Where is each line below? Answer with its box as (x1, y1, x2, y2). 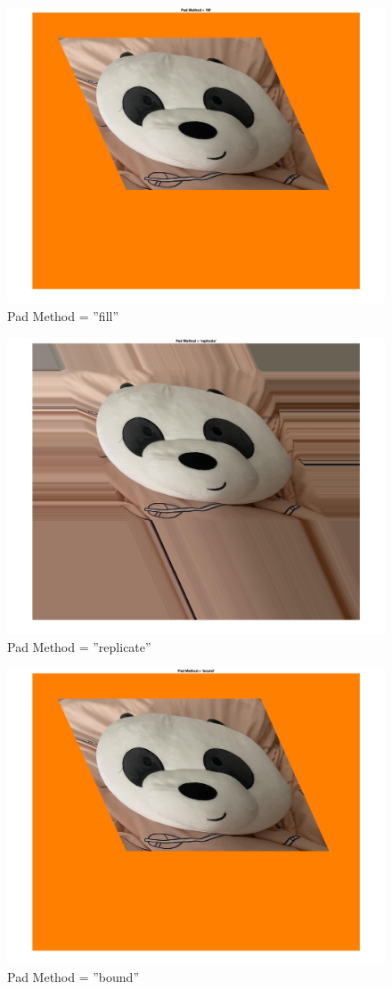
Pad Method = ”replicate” (7, 637, 151, 655)
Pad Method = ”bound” (7, 968, 140, 986)
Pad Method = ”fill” (7, 307, 119, 326)
